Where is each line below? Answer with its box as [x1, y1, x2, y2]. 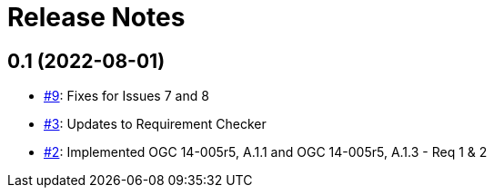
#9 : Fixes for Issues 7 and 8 [44, 88, 209, 104]
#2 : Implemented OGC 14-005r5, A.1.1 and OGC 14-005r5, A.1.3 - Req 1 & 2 [44, 144, 488, 161]
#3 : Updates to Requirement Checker [44, 116, 267, 132]
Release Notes [7, 2, 186, 33]
